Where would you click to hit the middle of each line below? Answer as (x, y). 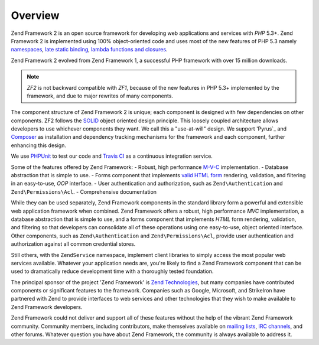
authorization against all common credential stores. (73, 244)
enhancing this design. (39, 145)
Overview (35, 15)
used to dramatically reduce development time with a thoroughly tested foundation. (112, 271)
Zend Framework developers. (47, 307)
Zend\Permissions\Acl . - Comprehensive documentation (84, 191)
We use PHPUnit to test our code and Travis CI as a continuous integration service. (112, 156)
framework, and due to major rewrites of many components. (100, 96)
